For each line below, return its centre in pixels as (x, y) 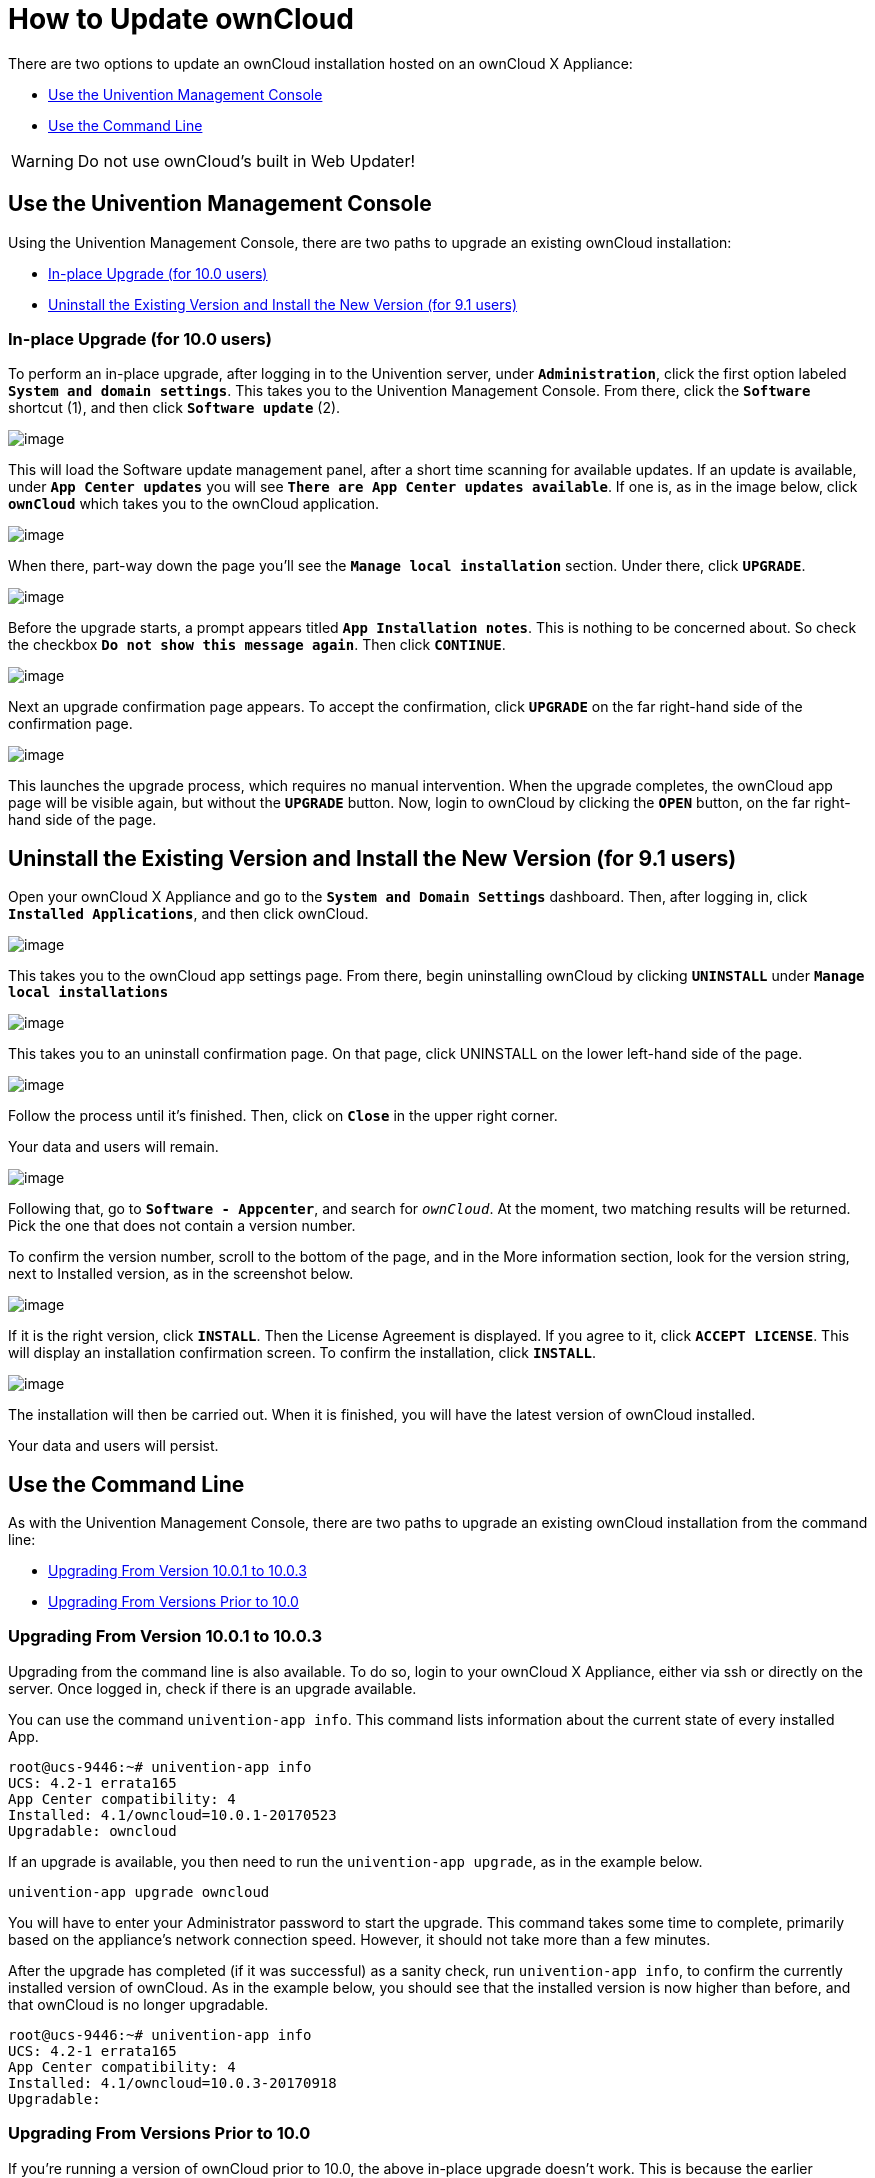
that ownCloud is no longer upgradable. (138, 2004)
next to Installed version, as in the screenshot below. (181, 1274)
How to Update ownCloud (181, 19)
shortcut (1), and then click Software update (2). (174, 408)
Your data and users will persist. (113, 1446)
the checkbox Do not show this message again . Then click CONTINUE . (257, 645)
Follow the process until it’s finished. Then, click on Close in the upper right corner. (283, 1116)
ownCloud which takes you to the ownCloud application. (194, 504)
